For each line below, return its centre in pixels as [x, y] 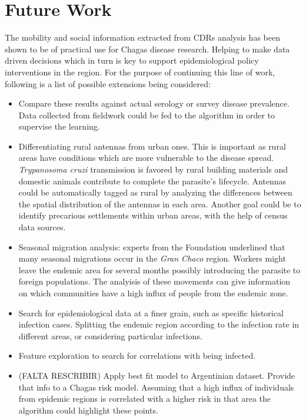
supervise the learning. [59, 126]
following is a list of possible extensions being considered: [108, 83]
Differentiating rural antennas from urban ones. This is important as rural [152, 146]
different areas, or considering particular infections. [110, 335]
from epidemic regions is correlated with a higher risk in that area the [145, 398]
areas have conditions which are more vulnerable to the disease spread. [146, 158]
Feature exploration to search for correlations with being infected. [137, 355]
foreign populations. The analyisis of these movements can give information [154, 281]
